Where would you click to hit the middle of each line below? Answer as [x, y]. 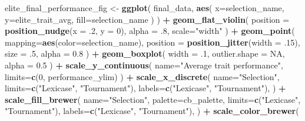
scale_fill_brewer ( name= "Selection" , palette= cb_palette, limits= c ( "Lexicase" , [153, 99]
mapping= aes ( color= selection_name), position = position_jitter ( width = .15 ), [152, 42]
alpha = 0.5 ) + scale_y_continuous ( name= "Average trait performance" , [144, 65]
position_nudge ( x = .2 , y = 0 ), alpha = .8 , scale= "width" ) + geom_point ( [150, 31]
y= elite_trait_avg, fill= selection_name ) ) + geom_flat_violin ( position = [147, 19]
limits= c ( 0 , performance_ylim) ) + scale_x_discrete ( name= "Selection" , [142, 76]
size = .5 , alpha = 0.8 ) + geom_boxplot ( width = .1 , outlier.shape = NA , [145, 53]
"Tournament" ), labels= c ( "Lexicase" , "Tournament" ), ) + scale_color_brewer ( [152, 111]
